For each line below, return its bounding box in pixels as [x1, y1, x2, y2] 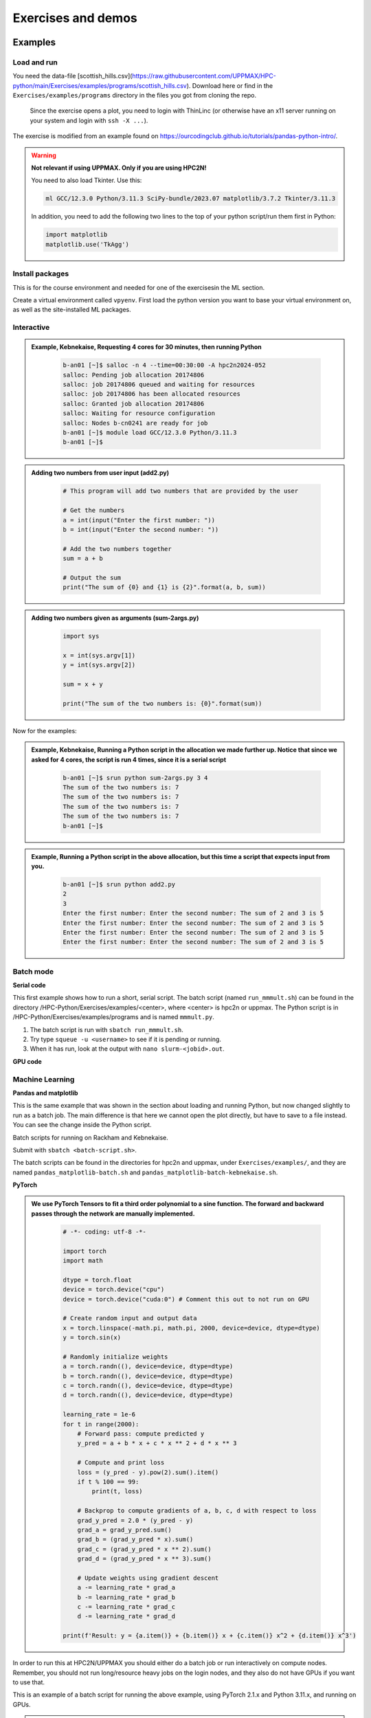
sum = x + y [63, 680, 103, 689]
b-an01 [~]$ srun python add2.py [63, 880, 175, 888]
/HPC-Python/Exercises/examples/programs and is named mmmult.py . [12, 1013, 214, 1021]
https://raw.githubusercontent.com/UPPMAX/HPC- [131, 72, 276, 80]
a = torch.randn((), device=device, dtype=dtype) [63, 1363, 234, 1370]
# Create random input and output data [63, 1315, 197, 1322]
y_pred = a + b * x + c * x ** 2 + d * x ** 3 [77, 1440, 237, 1447]
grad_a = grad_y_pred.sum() [77, 1526, 172, 1534]
